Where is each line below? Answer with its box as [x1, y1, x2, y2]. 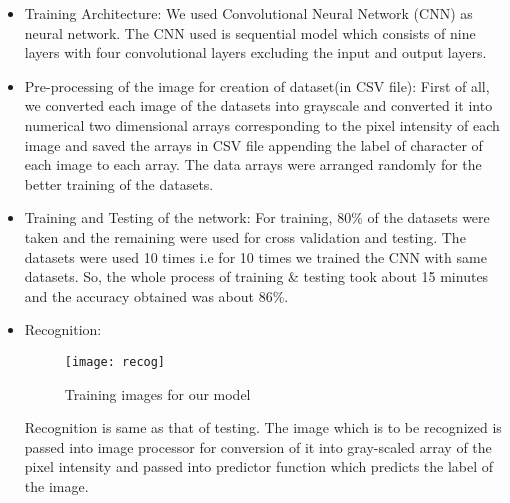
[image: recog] [64, 354, 166, 369]
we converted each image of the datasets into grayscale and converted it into [24, 95, 493, 116]
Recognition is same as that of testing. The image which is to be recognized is [24, 417, 502, 438]
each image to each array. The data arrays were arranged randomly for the [24, 154, 482, 175]
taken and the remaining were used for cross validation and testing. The [24, 226, 466, 247]
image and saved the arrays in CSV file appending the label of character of [24, 134, 483, 155]
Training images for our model [64, 383, 251, 404]
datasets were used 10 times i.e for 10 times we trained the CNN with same [24, 246, 487, 267]
